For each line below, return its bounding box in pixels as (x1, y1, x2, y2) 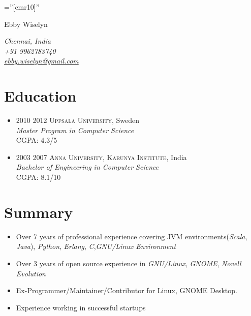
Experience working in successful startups (16, 302, 146, 312)
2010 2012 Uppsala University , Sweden (16, 115, 139, 125)
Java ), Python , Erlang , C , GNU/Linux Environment (16, 241, 176, 251)
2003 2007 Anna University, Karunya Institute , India (16, 151, 187, 162)
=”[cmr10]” (4, 2, 40, 12)
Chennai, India (4, 36, 51, 46)
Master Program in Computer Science (16, 124, 134, 135)
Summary (4, 201, 73, 222)
